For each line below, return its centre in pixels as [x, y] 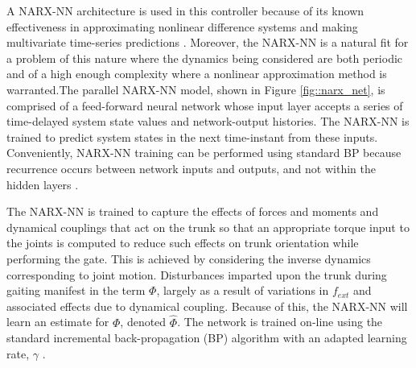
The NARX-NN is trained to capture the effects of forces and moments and [193, 211]
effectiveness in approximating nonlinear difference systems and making [182, 26]
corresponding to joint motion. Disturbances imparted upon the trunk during [197, 274]
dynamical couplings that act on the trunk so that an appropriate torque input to [208, 227]
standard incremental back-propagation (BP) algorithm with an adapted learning [207, 338]
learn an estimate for [58, 322]
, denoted [143, 322]
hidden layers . [43, 184]
